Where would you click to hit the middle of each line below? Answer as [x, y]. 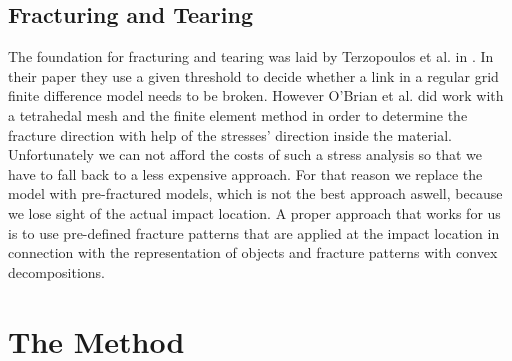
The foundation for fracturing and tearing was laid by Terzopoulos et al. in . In [251, 56]
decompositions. [56, 271]
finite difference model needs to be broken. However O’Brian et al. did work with [256, 95]
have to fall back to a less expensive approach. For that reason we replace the [245, 173]
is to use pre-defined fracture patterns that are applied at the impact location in [254, 232]
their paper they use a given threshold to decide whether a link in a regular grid [253, 75]
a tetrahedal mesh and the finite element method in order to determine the [238, 114]
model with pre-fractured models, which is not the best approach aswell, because [255, 193]
